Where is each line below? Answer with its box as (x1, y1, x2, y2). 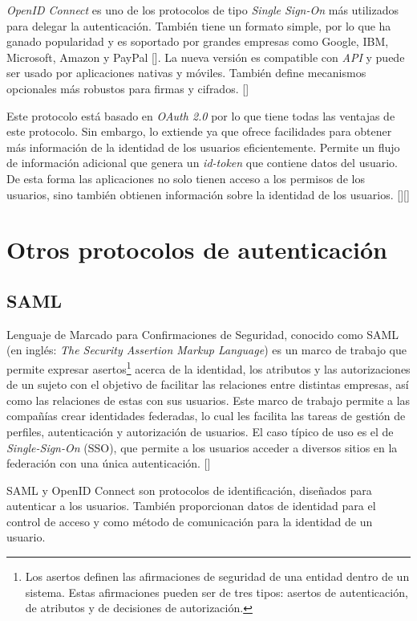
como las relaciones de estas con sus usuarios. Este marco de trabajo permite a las (6, 391, 411, 408)
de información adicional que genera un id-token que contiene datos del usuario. (6, 154, 398, 171)
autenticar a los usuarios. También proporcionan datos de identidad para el (6, 497, 376, 514)
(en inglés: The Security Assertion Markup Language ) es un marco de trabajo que (6, 341, 407, 358)
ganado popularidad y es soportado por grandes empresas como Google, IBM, (6, 33, 389, 50)
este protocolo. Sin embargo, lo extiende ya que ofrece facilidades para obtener (6, 123, 392, 140)
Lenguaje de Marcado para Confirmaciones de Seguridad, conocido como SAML (6, 325, 399, 342)
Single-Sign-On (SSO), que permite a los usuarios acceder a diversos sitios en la (6, 439, 398, 456)
